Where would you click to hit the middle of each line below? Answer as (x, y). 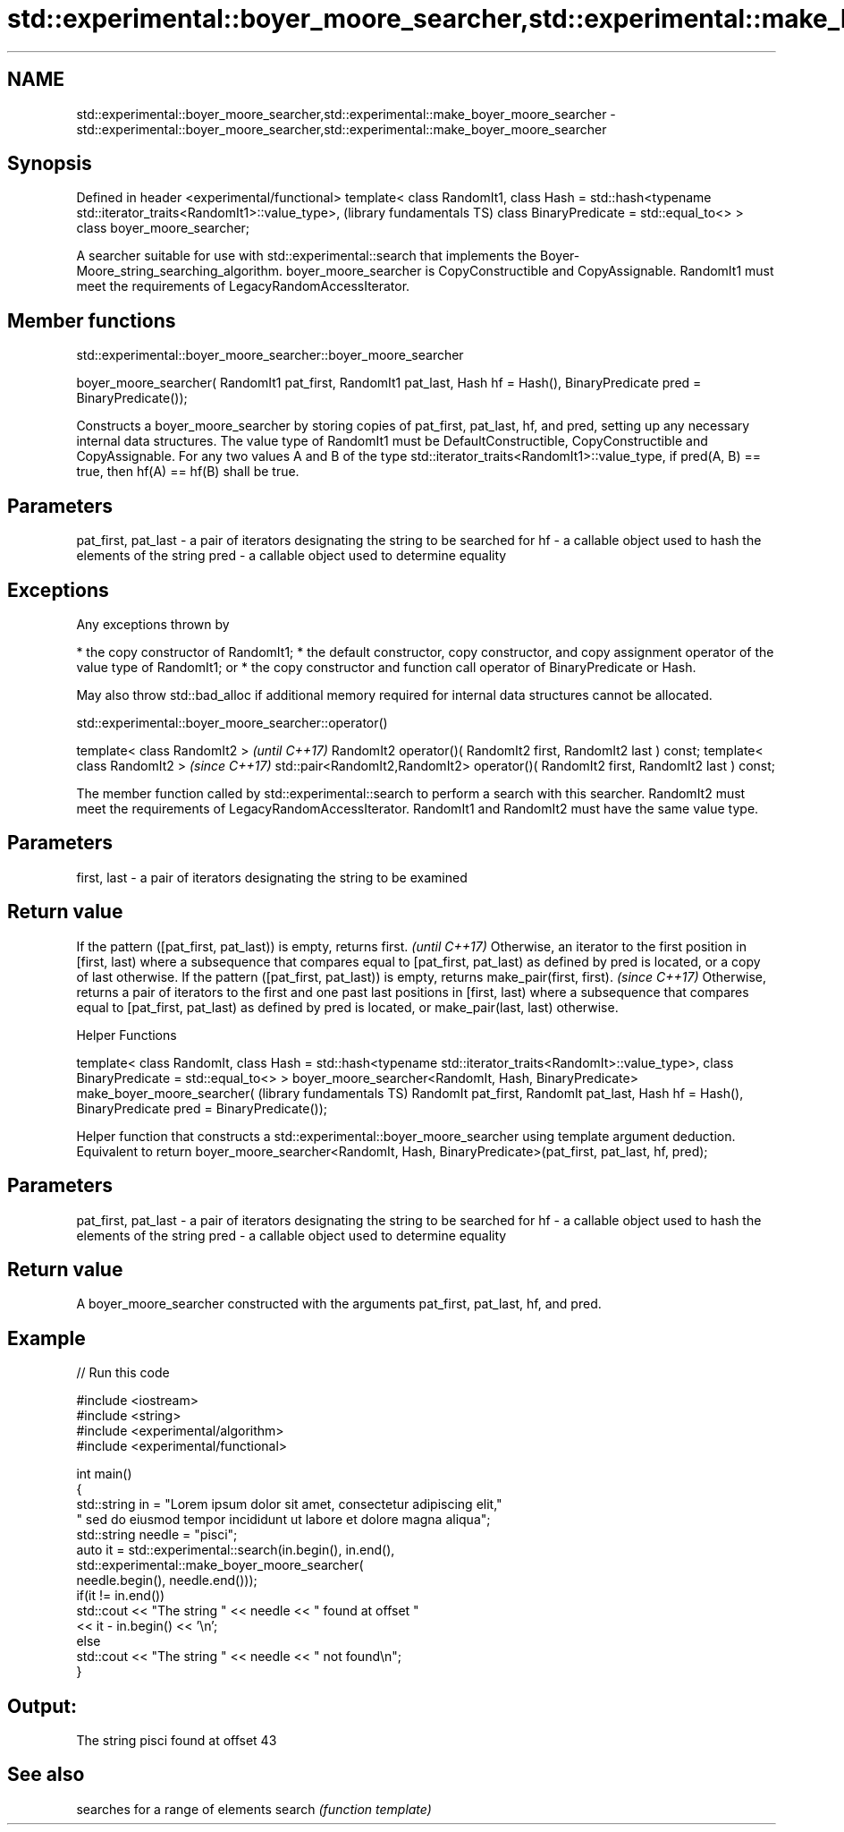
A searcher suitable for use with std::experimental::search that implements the (307, 256)
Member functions (92, 320)
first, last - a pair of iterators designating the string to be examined (272, 877)
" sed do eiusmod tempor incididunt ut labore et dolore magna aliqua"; (283, 1520)
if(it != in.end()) (121, 1596)
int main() (104, 1474)
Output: (42, 1706)
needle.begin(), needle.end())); (167, 1581)
